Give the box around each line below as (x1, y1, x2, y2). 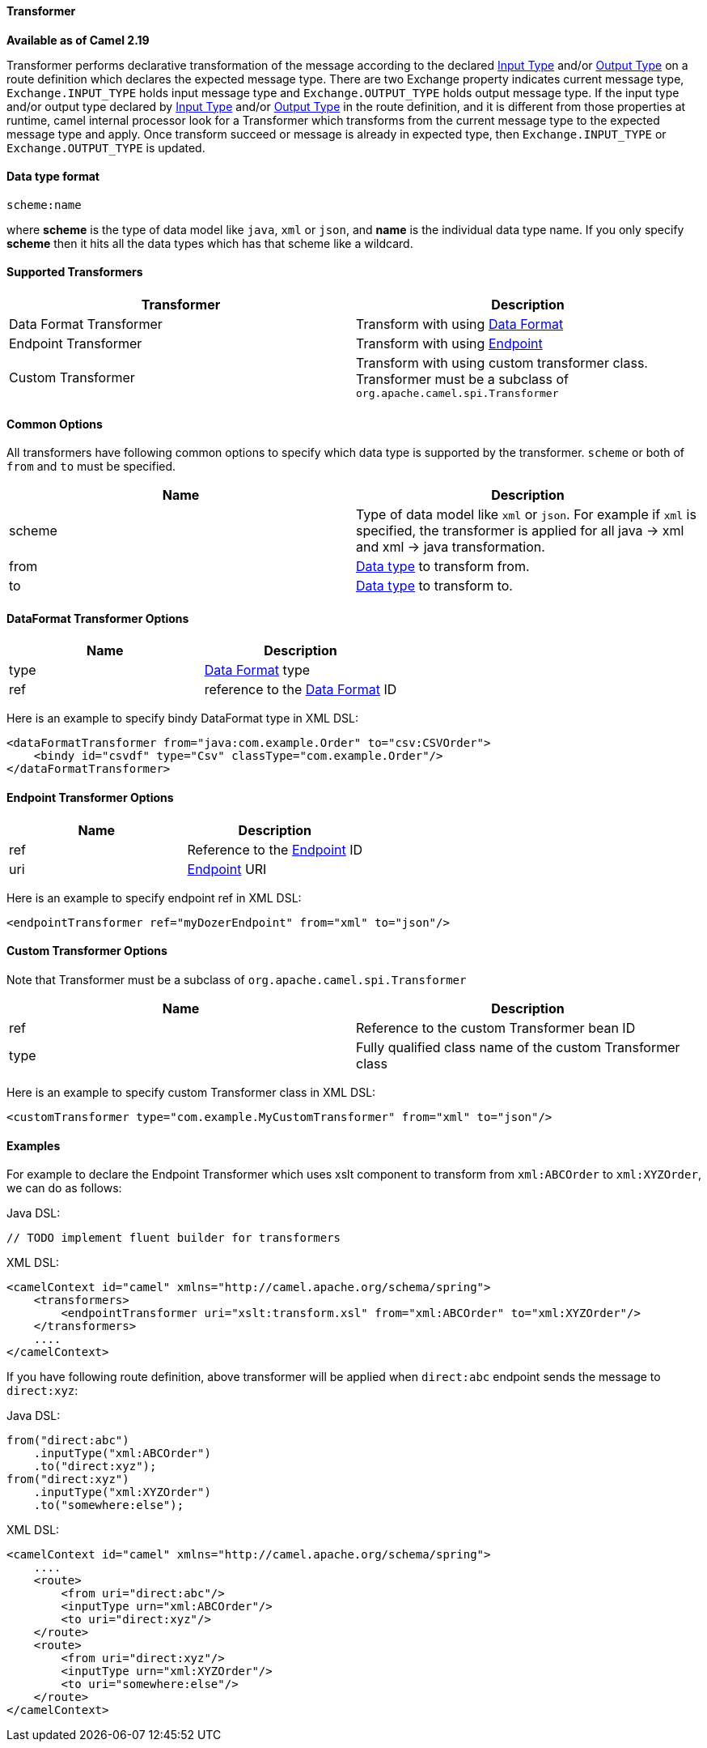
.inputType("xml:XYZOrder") (33, 1486, 211, 1499)
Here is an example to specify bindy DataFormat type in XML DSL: (6, 711, 358, 726)
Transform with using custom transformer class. (356, 355, 648, 372)
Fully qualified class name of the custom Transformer (356, 1038, 680, 1055)
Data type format (6, 169, 99, 184)
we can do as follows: (6, 1181, 122, 1196)
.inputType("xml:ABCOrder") (33, 1447, 211, 1460)
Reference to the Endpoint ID (187, 841, 363, 858)
